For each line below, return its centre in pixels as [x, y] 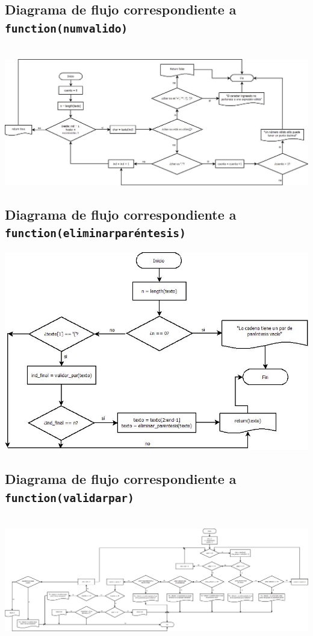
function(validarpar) [70, 498]
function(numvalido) [67, 28]
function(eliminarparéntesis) [95, 234]
